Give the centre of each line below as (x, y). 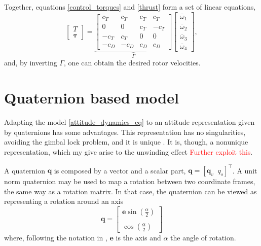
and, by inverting (31, 63)
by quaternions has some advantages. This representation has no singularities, (125, 132)
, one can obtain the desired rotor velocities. (132, 63)
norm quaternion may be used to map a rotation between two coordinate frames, (130, 181)
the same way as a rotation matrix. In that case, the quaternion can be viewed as (130, 191)
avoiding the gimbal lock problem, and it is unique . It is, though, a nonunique (126, 142)
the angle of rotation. (203, 237)
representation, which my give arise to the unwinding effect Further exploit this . (128, 151)
